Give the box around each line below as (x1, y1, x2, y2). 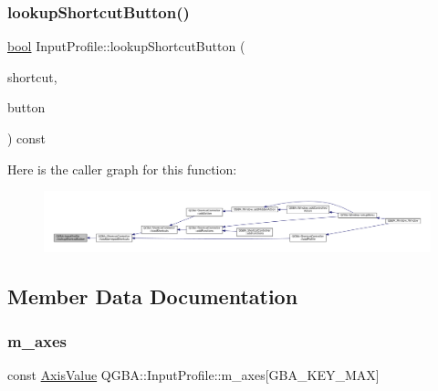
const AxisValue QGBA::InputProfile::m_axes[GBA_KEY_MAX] (7, 365, 380, 385)
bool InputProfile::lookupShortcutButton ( (7, 37, 245, 56)
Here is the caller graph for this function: (7, 159, 237, 178)
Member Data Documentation (7, 281, 298, 310)
